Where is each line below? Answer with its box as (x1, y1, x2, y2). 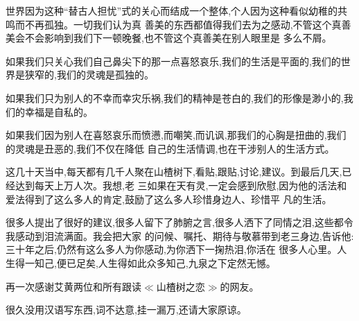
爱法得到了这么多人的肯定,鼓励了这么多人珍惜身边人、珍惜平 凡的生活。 (6, 191, 332, 206)
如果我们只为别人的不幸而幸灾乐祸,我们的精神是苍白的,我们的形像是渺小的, (6, 90, 344, 105)
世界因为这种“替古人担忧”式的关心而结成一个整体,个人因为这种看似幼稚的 (6, 3, 338, 17)
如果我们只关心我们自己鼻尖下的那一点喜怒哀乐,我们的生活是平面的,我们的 (6, 53, 341, 68)
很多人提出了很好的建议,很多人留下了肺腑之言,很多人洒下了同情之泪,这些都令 (6, 215, 353, 229)
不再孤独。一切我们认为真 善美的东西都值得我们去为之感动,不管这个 (24, 17, 332, 31)
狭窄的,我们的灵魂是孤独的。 (24, 67, 154, 82)
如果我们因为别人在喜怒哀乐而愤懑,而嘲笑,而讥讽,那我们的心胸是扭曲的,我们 (6, 128, 347, 142)
